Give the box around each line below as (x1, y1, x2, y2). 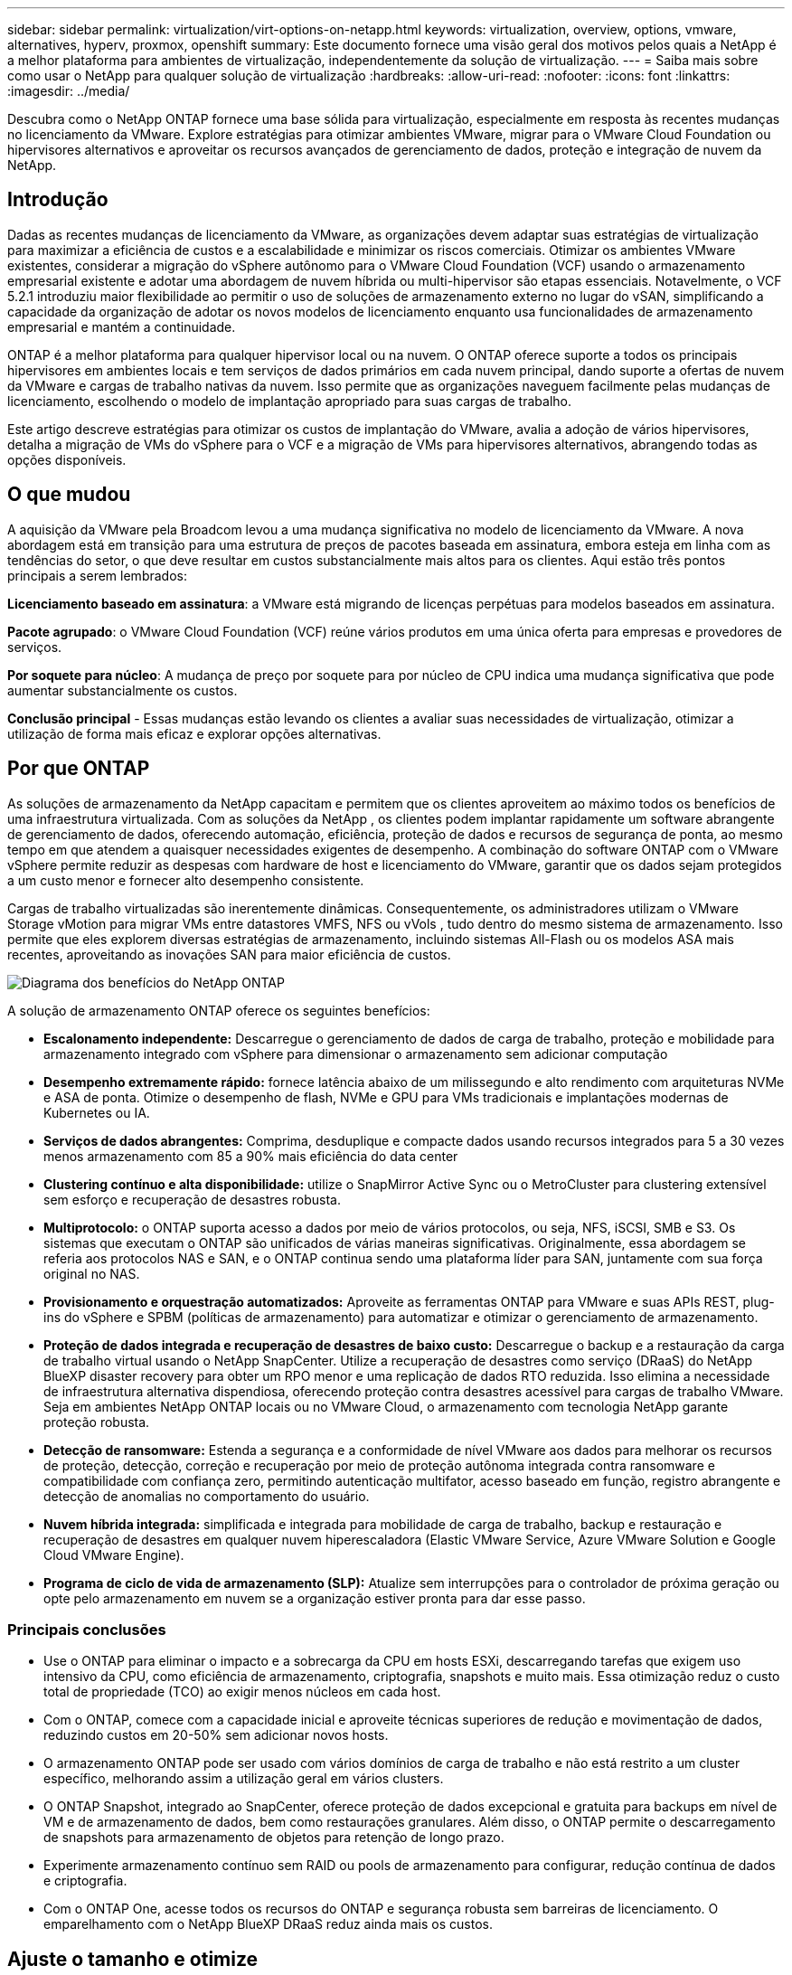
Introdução (7, 188, 108, 212)
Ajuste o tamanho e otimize (7, 1947, 259, 1970)
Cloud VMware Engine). (43, 1546, 184, 1563)
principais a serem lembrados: (7, 567, 187, 583)
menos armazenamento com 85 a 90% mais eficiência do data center (43, 1148, 458, 1164)
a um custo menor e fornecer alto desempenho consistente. (7, 872, 364, 888)
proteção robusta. (43, 1413, 150, 1430)
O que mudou (7, 483, 131, 506)
